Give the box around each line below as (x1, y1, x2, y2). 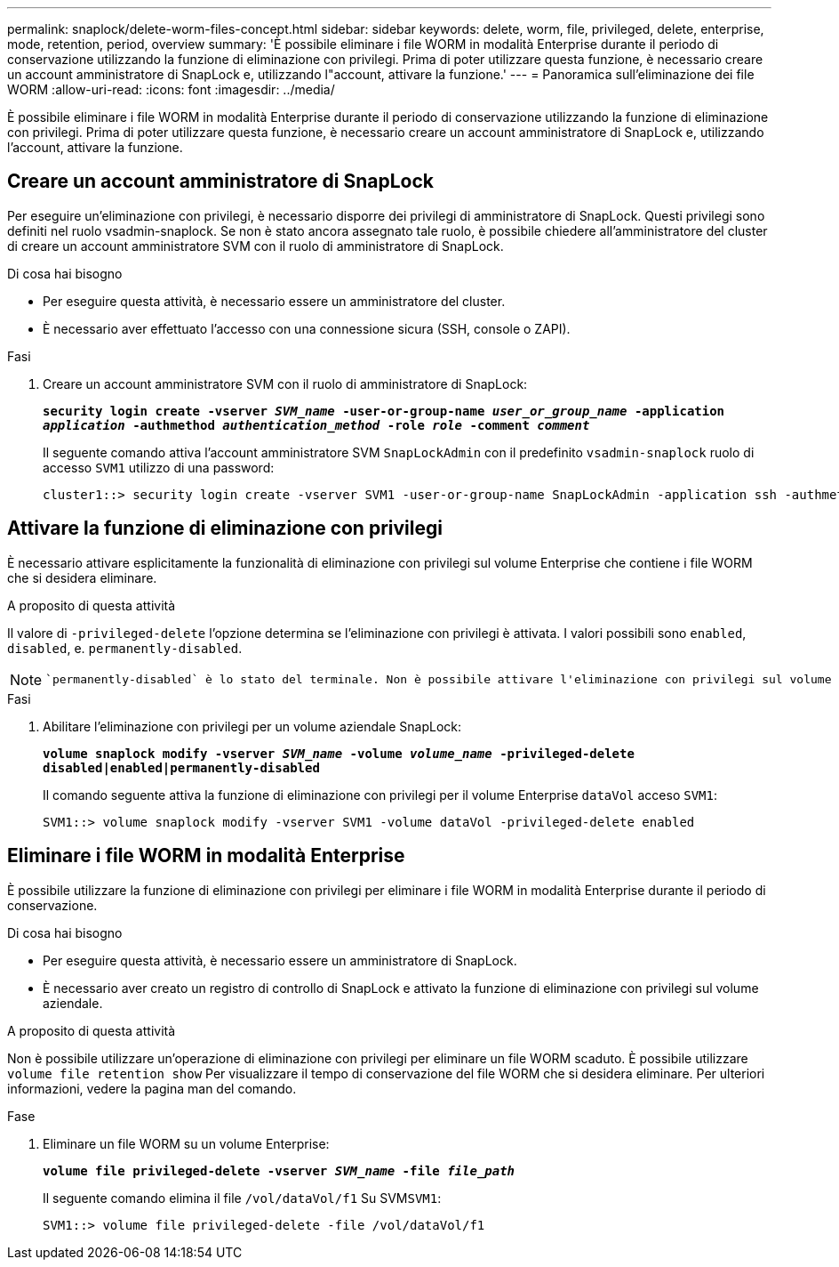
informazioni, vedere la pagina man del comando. (7, 1080, 297, 1096)
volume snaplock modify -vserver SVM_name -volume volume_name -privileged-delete (43, 746, 635, 761)
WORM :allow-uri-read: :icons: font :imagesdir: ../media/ (7, 82, 335, 97)
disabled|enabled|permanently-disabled (43, 760, 320, 775)
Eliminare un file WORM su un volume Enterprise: (43, 1135, 330, 1151)
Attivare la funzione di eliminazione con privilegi (7, 517, 443, 540)
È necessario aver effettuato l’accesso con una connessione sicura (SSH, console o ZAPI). (43, 320, 571, 336)
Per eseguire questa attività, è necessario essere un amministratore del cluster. (43, 293, 506, 309)
